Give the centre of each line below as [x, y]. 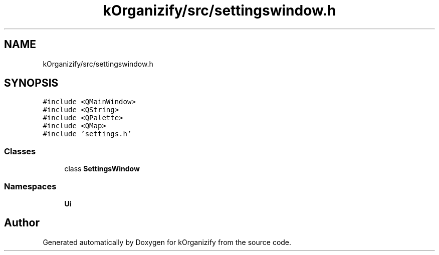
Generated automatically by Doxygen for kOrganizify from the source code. [167, 242]
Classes [20, 151]
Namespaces [30, 186]
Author [22, 223]
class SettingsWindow [102, 169]
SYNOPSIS [31, 83]
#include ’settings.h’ [87, 134]
